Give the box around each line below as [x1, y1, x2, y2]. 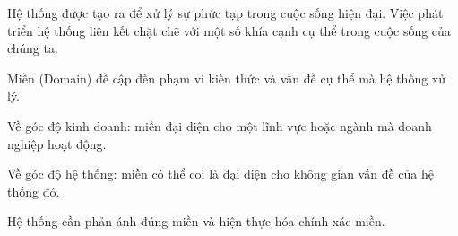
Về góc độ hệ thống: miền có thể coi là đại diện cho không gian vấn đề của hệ [7, 164, 434, 183]
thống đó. [7, 181, 60, 200]
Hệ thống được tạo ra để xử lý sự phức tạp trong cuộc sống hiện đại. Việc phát [7, 4, 444, 22]
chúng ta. [7, 39, 58, 57]
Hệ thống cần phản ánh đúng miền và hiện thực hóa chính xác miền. [7, 212, 385, 231]
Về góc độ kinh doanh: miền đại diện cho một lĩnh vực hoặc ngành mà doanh [7, 116, 432, 135]
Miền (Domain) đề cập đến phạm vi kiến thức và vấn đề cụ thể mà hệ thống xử [7, 68, 446, 87]
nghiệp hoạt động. [7, 134, 107, 153]
